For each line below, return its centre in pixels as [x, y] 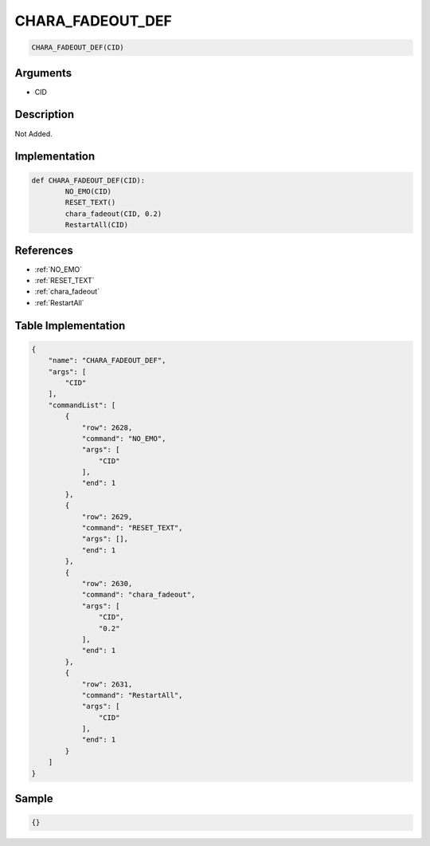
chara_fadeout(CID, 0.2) [113, 214]
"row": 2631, [107, 684]
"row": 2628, [107, 427]
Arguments [43, 73]
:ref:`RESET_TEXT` [64, 280]
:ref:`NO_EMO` [59, 269]
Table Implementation [70, 326]
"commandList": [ [82, 405]
